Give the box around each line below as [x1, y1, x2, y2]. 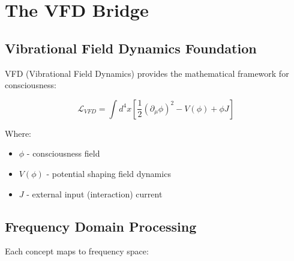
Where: [5, 127, 31, 139]
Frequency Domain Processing [5, 217, 197, 235]
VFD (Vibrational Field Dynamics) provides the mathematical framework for [5, 67, 289, 79]
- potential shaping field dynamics [46, 167, 171, 179]
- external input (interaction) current [26, 187, 163, 200]
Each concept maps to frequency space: [5, 245, 149, 257]
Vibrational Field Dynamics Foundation [5, 38, 257, 57]
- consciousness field [26, 147, 100, 160]
